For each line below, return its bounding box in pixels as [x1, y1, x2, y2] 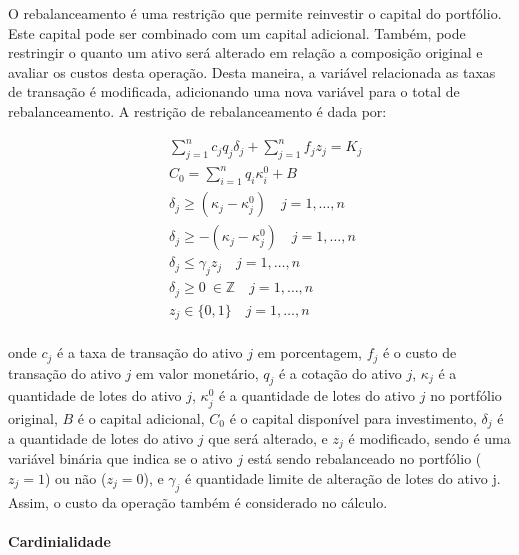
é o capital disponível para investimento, [229, 407, 477, 428]
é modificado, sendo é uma [348, 427, 511, 448]
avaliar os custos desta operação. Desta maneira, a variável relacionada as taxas [8, 61, 496, 82]
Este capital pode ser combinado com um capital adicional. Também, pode [8, 22, 466, 43]
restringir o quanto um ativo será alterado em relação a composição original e [8, 42, 483, 63]
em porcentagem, [257, 342, 362, 363]
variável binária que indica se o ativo [8, 448, 233, 469]
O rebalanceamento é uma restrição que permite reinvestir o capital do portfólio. [8, 3, 502, 23]
